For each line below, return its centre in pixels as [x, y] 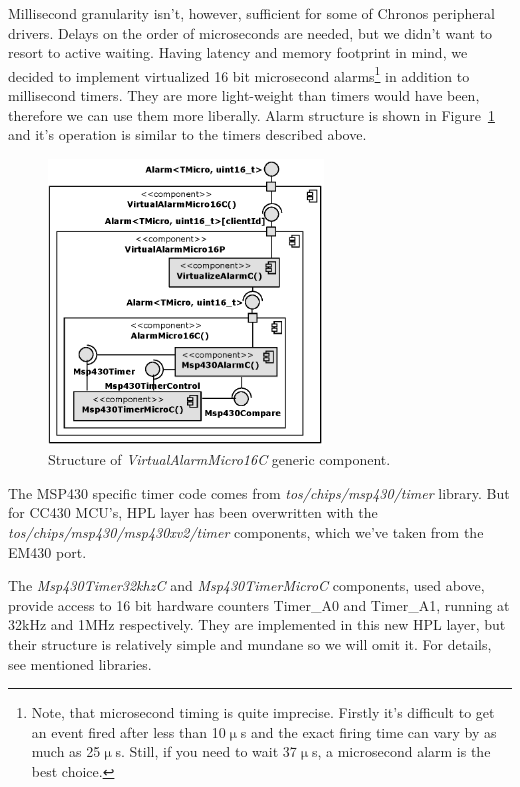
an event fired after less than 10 [128, 731]
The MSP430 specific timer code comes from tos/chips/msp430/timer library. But [259, 492]
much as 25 [66, 751]
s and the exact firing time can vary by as [368, 731]
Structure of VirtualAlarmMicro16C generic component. [219, 459]
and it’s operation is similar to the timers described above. [187, 134]
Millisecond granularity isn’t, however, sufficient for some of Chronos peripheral [251, 13]
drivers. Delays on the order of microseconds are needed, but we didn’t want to [250, 32]
